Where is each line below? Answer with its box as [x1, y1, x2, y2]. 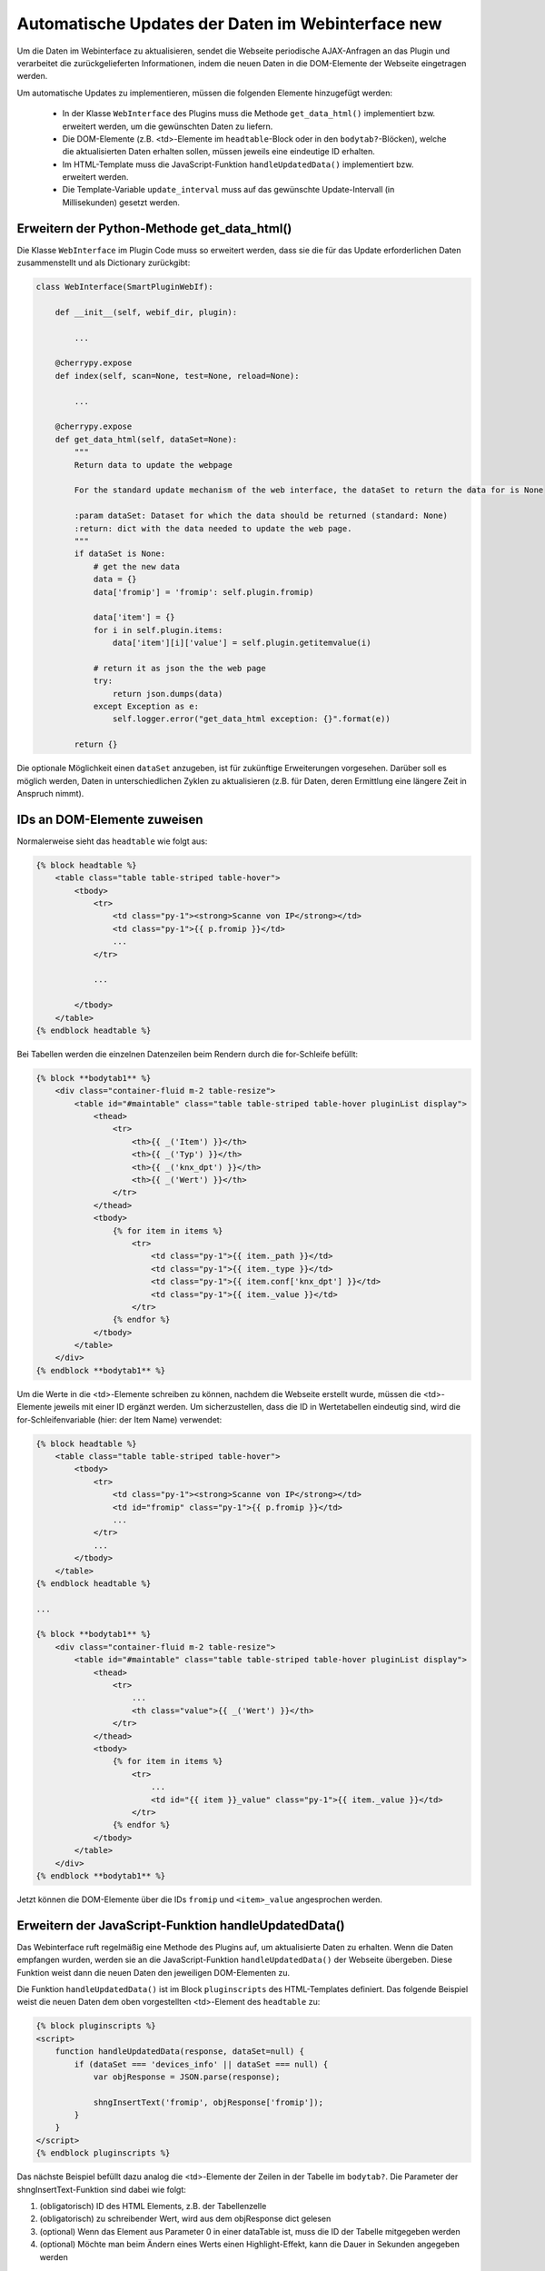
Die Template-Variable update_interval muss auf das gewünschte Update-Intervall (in [62, 184, 395, 195]
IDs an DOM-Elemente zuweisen [16, 811, 203, 827]
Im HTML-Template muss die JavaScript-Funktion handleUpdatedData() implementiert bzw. [62, 159, 414, 170]
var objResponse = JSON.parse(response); [93, 2071, 281, 2082]
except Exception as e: [93, 701, 200, 712]
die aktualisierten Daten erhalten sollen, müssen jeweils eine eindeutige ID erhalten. [62, 146, 376, 157]
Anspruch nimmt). [16, 788, 84, 798]
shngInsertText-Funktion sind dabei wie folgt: [16, 2184, 186, 2195]
